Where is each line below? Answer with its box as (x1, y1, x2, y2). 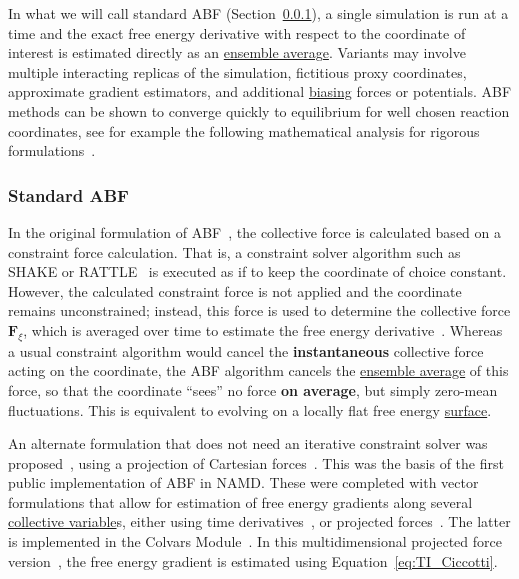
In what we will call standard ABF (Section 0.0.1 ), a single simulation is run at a (8, 3, 509, 23)
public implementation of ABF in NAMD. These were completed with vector (8, 472, 479, 493)
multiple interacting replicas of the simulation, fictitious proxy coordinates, (8, 61, 467, 82)
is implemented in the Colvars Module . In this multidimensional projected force (8, 531, 502, 552)
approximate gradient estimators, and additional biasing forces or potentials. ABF (8, 81, 512, 102)
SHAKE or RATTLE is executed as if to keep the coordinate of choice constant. (8, 261, 507, 282)
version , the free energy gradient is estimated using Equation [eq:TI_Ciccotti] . (8, 550, 498, 571)
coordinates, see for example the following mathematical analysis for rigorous (8, 120, 480, 141)
